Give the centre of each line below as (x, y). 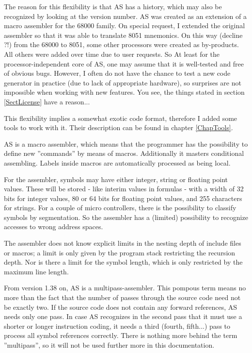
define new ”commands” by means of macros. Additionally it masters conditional (124, 153)
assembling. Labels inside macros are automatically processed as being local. (117, 162)
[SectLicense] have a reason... (47, 101)
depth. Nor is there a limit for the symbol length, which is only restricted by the (123, 262)
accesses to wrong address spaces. (54, 227)
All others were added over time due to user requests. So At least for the (112, 54)
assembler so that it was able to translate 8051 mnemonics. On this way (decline (123, 35)
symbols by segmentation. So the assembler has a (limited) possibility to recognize (126, 217)
